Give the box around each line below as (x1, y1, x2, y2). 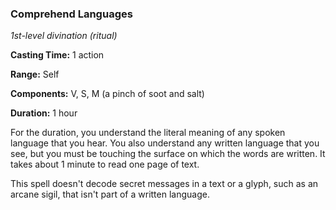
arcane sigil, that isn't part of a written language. (10, 188, 210, 201)
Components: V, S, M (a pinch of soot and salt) (10, 88, 205, 100)
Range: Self (10, 68, 60, 81)
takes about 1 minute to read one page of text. (10, 158, 200, 171)
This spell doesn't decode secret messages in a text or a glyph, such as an (10, 178, 319, 190)
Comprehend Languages (10, 7, 133, 21)
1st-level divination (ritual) (10, 30, 118, 42)
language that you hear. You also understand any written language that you (10, 137, 320, 149)
